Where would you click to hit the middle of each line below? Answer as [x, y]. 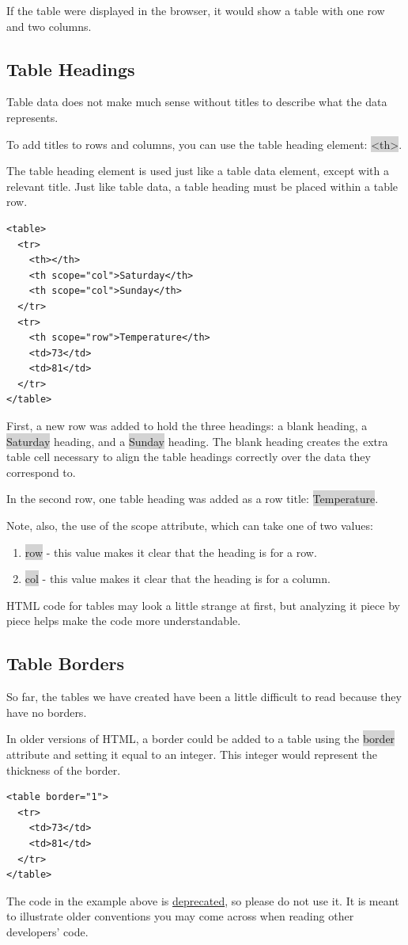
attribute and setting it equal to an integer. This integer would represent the [192, 754]
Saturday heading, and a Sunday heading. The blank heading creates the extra [197, 441]
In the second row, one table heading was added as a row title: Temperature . [193, 499]
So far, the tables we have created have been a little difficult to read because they [204, 697]
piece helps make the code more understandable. [124, 621]
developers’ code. [47, 931]
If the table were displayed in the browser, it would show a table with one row [196, 10]
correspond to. [41, 472]
